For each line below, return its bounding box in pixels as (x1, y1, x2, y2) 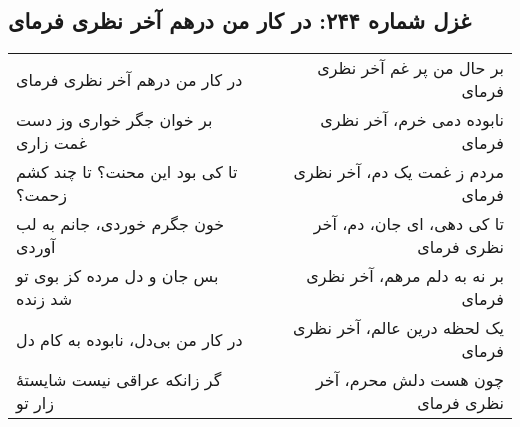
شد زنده (16, 287, 73, 311)
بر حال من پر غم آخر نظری (317, 56, 504, 80)
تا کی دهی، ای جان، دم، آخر (313, 212, 504, 236)
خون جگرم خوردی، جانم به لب (16, 212, 225, 236)
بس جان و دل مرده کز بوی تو (16, 264, 219, 288)
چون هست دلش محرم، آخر (316, 368, 504, 392)
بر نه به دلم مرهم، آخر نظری (306, 264, 504, 288)
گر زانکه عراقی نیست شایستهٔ (16, 368, 222, 392)
